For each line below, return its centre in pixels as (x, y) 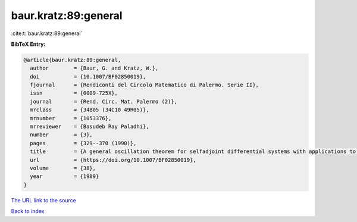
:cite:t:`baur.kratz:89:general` (47, 33)
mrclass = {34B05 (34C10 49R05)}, (90, 110)
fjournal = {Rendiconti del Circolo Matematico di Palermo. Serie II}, (144, 85)
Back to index (28, 211)
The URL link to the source (44, 200)
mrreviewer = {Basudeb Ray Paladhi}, (90, 127)
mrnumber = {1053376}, (71, 118)
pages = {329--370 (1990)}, (83, 143)
